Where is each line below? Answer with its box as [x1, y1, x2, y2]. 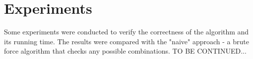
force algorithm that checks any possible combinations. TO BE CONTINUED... [4, 46, 247, 56]
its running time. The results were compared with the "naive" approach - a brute [4, 36, 249, 46]
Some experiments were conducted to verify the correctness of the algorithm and [4, 27, 249, 37]
